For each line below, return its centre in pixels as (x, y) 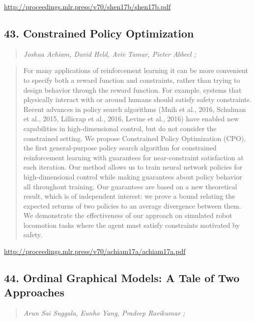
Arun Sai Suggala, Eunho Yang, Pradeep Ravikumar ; (104, 313)
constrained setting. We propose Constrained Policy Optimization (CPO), (135, 138)
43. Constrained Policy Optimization (99, 33)
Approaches (34, 292)
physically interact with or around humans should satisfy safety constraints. (137, 99)
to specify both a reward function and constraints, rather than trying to (132, 80)
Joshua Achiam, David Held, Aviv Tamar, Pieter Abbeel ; (110, 54)
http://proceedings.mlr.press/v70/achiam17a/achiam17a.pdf (95, 251)
